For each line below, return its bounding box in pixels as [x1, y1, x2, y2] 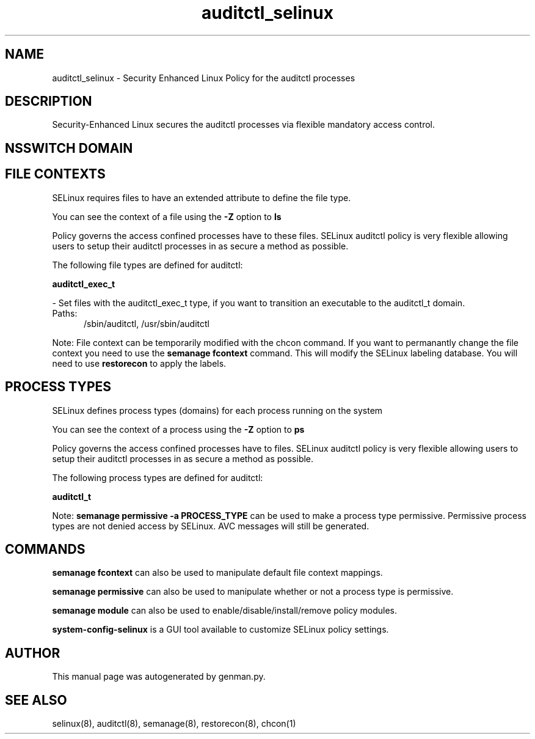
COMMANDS [5, 541, 86, 557]
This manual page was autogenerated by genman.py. [52, 671, 266, 682]
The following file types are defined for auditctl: [52, 259, 243, 270]
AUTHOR [5, 645, 60, 661]
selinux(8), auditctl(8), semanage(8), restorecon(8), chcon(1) [52, 718, 296, 729]
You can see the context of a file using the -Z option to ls [52, 211, 282, 222]
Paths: [52, 307, 78, 318]
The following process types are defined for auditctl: [52, 472, 263, 483]
